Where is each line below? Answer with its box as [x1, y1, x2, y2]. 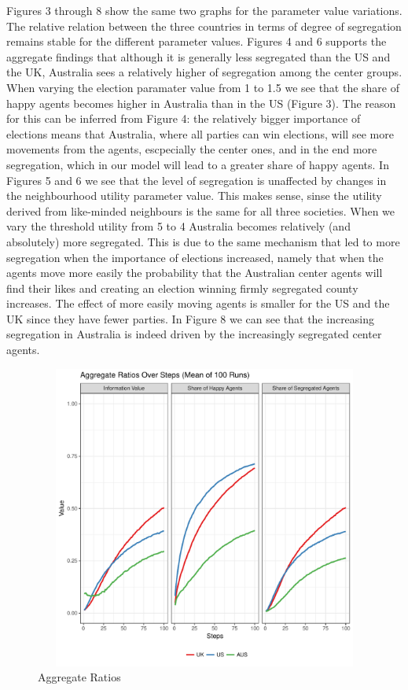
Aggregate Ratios [38, 669, 121, 685]
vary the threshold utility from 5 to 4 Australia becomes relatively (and [6, 218, 351, 234]
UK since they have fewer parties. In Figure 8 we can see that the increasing [6, 310, 375, 327]
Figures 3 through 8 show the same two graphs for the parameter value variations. [6, 2, 402, 18]
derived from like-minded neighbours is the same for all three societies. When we [6, 202, 395, 219]
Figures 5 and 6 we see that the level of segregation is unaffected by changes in [6, 172, 387, 188]
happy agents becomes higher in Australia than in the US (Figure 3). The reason [6, 94, 396, 111]
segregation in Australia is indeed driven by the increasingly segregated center [6, 326, 382, 342]
